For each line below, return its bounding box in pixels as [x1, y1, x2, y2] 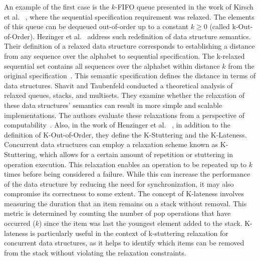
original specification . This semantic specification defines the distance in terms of [4, 70, 256, 81]
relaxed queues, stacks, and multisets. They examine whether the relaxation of [4, 90, 244, 100]
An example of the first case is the [4, 2, 109, 12]
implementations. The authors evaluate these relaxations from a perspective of [4, 109, 245, 120]
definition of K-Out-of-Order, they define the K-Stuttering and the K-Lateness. [4, 129, 247, 140]
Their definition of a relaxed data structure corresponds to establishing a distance [4, 41, 255, 51]
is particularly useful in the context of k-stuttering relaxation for [30, 227, 228, 238]
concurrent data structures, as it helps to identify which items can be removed [4, 237, 244, 248]
